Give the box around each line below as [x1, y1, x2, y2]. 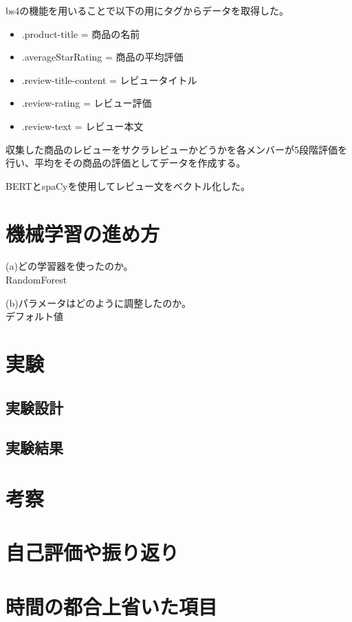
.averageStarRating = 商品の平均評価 [21, 50, 184, 64]
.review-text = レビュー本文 [21, 118, 144, 133]
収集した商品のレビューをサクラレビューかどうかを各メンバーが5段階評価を [5, 142, 347, 156]
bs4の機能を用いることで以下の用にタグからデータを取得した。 [5, 3, 289, 17]
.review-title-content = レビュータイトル [21, 72, 197, 87]
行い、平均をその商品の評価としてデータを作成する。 [5, 155, 246, 170]
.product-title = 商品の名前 [21, 26, 140, 41]
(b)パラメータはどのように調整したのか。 [5, 295, 191, 310]
